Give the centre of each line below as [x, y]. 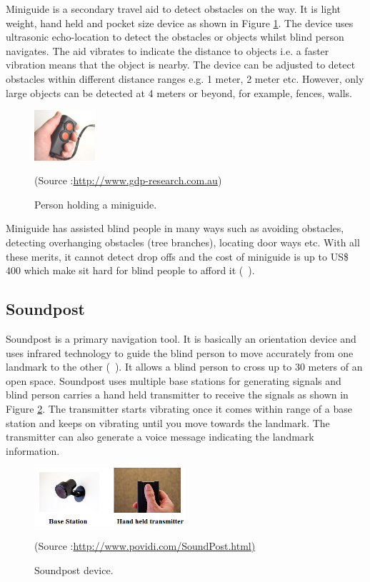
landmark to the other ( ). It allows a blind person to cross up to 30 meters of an [184, 367]
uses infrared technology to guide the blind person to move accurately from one [180, 352]
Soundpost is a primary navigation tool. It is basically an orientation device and [181, 338]
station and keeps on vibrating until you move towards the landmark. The [168, 422]
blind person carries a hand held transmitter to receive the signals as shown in [177, 395]
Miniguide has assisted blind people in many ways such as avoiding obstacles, [175, 228]
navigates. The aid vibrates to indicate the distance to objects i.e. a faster [167, 50]
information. [33, 450]
